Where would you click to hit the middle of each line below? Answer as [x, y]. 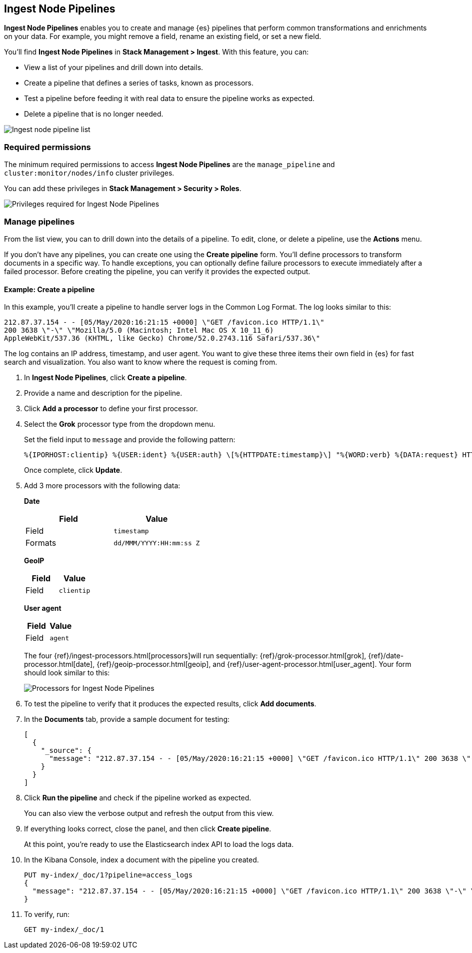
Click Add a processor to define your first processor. [111, 409]
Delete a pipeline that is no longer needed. [94, 114]
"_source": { [66, 751]
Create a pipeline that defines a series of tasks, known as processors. [139, 83]
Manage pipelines [39, 221]
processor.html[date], [59, 664]
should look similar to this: [67, 673]
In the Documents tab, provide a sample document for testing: [127, 719]
